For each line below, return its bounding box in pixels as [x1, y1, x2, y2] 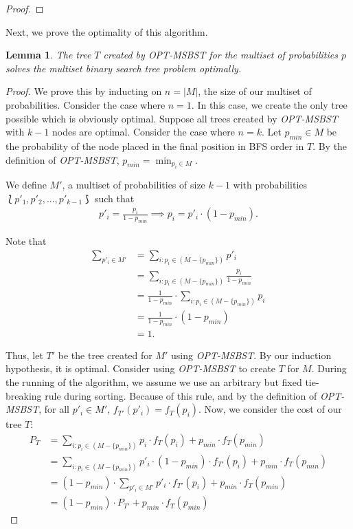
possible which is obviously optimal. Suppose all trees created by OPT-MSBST [5, 111, 338, 125]
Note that [5, 233, 47, 248]
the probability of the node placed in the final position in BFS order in [5, 138, 304, 153]
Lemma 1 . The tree [5, 47, 91, 62]
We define [5, 177, 47, 191]
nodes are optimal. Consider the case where [52, 125, 235, 139]
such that [94, 191, 135, 205]
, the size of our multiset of [198, 84, 312, 98]
